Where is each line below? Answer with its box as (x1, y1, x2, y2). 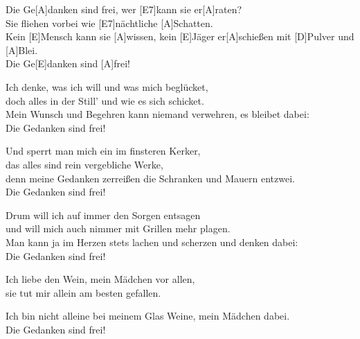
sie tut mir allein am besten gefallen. (6, 285, 161, 299)
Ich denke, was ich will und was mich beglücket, (6, 79, 208, 94)
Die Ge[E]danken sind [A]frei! (6, 56, 130, 71)
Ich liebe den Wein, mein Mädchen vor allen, (6, 272, 195, 286)
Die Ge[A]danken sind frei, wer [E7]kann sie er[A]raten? (6, 2, 242, 16)
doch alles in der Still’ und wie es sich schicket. (6, 93, 204, 107)
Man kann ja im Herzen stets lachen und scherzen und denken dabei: (6, 234, 298, 249)
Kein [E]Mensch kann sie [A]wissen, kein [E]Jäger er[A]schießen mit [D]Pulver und (6, 29, 354, 44)
